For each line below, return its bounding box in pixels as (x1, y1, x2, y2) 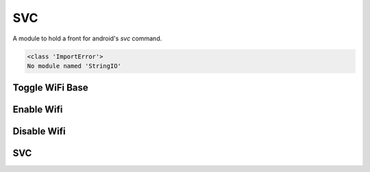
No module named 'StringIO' (27, 62, 121, 70)
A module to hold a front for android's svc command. (12, 34, 162, 42)
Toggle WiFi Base (12, 82, 88, 94)
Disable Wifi (12, 125, 66, 137)
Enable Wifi (12, 103, 63, 116)
